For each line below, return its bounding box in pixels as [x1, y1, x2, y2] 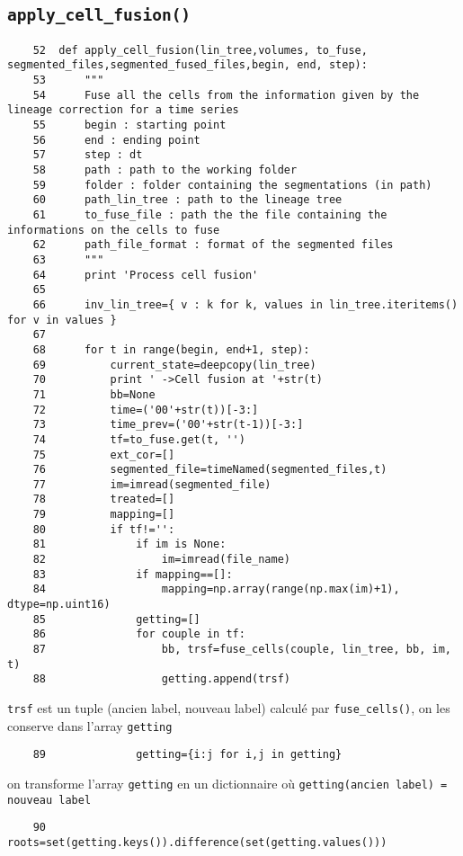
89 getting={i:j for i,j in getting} [32, 748, 343, 762]
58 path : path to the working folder [32, 164, 298, 177]
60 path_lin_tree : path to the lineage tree [32, 193, 343, 207]
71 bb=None [32, 388, 156, 401]
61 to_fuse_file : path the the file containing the [32, 209, 387, 221]
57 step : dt [32, 148, 143, 162]
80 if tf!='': [32, 522, 175, 536]
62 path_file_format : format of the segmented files [32, 238, 394, 252]
